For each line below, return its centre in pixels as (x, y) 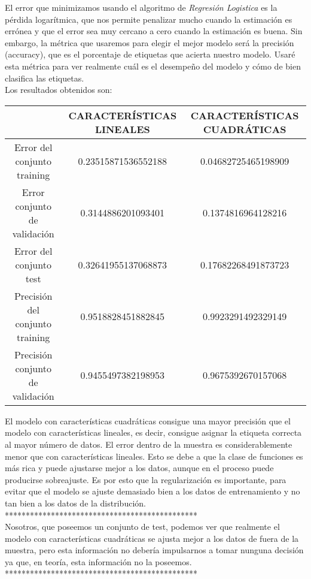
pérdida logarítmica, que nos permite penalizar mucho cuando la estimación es (149, 19)
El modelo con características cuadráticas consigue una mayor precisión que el (148, 420)
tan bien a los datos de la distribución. (75, 503)
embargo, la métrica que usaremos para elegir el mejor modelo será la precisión (150, 42)
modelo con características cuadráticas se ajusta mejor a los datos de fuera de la (152, 538)
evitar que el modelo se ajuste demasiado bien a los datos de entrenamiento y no (153, 491)
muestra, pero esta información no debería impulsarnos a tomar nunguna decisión (154, 550)
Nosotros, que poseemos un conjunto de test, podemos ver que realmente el (142, 527)
